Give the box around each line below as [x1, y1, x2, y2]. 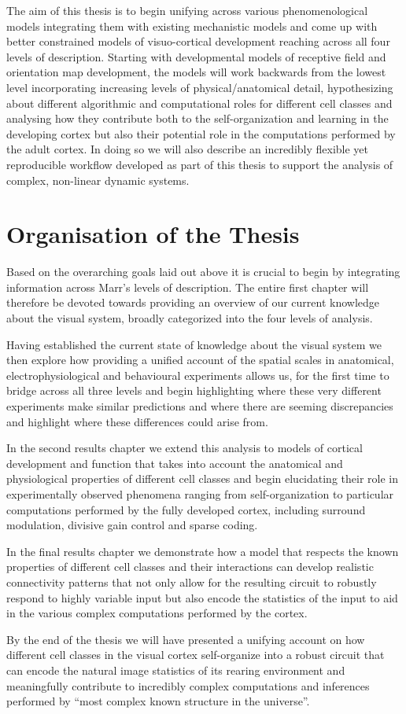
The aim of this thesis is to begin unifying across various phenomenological [6, 2, 368, 18]
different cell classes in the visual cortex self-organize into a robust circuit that [6, 646, 385, 663]
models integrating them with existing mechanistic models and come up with [6, 17, 378, 34]
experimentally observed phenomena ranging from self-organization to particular [6, 485, 394, 502]
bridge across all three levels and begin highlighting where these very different [6, 382, 382, 399]
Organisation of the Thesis [6, 218, 300, 250]
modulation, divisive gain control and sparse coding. [6, 517, 258, 533]
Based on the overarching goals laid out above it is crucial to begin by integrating [6, 263, 400, 280]
